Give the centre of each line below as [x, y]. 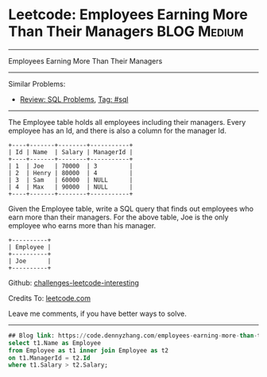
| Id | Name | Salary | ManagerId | [71, 152]
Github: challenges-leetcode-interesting [74, 282]
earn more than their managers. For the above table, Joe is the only [118, 217]
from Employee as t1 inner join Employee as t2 [89, 350]
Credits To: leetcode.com [50, 298]
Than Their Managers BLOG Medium [126, 31]
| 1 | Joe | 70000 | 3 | [71, 166]
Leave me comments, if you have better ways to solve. [97, 313]
